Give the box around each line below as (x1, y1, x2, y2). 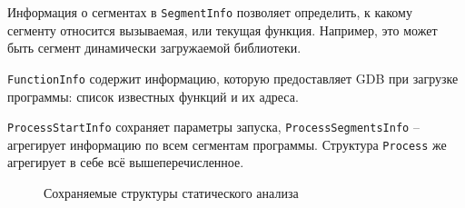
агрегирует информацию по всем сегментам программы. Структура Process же (7, 134, 447, 154)
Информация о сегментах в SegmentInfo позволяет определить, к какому (7, 3, 412, 21)
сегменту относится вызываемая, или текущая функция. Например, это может (7, 20, 438, 39)
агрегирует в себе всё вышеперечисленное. (7, 153, 244, 172)
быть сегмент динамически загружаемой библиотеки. (7, 38, 302, 57)
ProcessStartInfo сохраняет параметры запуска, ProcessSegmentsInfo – (7, 117, 420, 136)
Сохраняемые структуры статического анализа (44, 183, 299, 202)
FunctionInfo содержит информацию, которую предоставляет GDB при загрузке (7, 68, 459, 87)
